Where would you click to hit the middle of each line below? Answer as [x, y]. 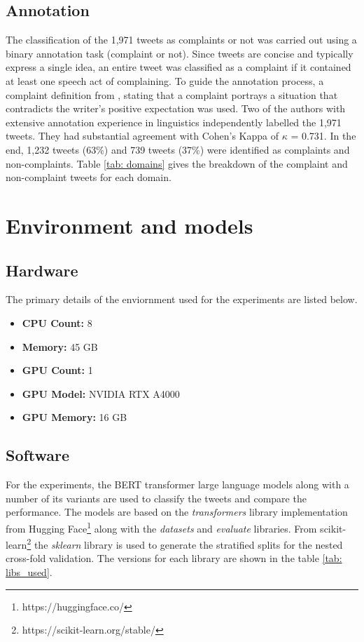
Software [38, 455]
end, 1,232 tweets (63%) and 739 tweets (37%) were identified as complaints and [178, 149]
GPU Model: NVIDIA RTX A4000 [101, 393]
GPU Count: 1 [57, 370]
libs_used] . [29, 571]
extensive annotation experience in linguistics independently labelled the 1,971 [174, 122]
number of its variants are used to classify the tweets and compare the [156, 498]
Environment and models [129, 225]
